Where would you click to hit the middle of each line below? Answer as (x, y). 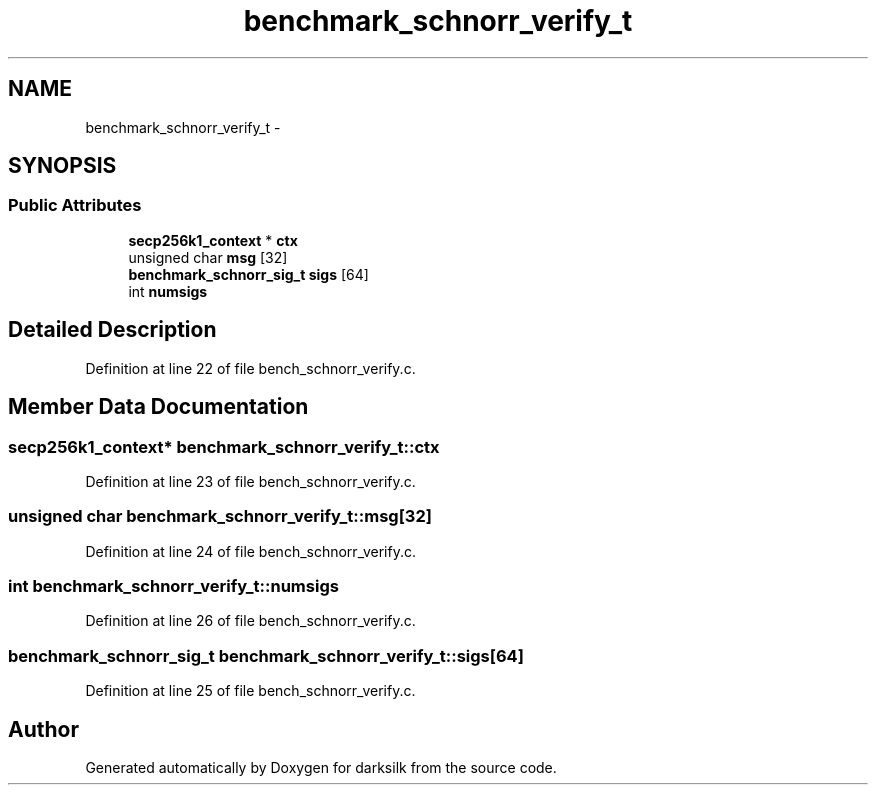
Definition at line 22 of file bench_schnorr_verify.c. (250, 368)
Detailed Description (112, 330)
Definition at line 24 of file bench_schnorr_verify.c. (250, 551)
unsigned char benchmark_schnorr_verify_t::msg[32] (220, 516)
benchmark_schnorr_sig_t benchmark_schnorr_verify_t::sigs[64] (266, 655)
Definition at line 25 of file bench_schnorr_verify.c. (250, 691)
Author (43, 729)
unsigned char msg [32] (208, 257)
